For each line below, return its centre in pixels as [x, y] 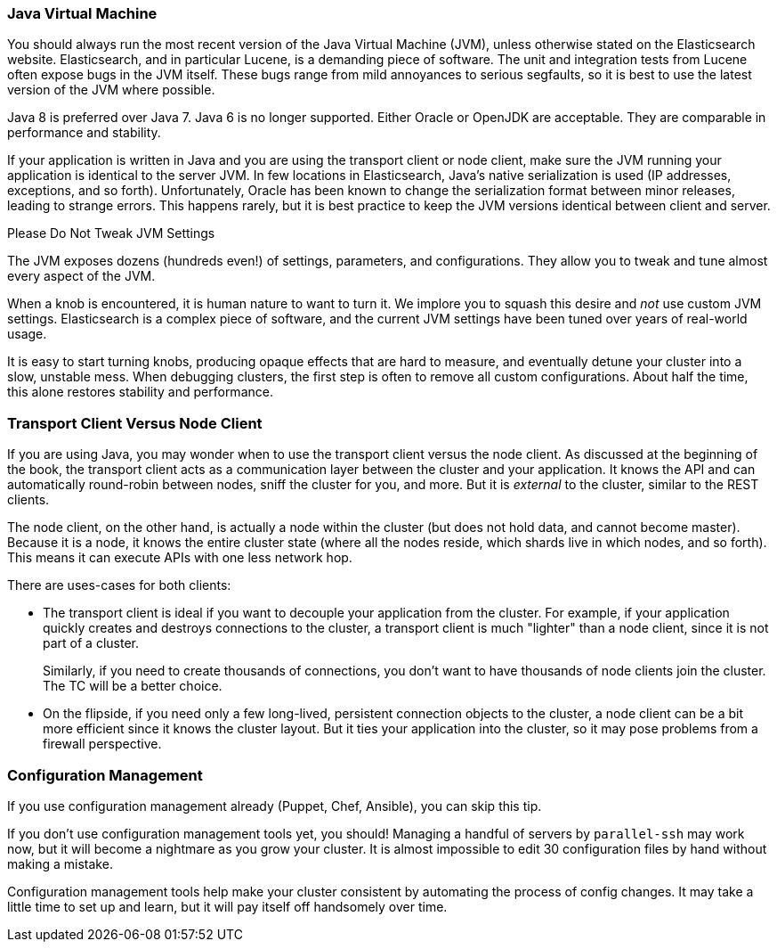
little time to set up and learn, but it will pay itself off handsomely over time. [227, 906]
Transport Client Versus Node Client [135, 423]
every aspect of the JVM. [81, 276]
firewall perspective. [102, 744]
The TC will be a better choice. [133, 686]
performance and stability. [84, 133]
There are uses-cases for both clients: [119, 585]
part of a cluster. [91, 643]
